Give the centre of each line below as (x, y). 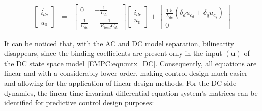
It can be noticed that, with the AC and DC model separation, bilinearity (119, 43)
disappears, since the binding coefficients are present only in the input (113, 53)
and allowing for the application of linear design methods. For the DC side (120, 82)
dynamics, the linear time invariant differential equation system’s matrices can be (131, 93)
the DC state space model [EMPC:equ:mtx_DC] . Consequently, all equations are (130, 63)
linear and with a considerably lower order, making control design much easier (126, 73)
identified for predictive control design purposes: (79, 103)
